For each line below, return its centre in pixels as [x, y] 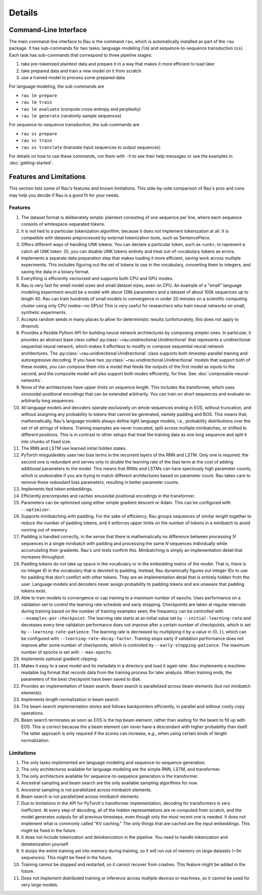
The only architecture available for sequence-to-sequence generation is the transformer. [110, 776]
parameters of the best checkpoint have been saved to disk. [81, 679]
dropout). [30, 326]
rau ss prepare [39, 134]
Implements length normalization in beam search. [70, 699]
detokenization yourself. [45, 844]
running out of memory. [45, 530]
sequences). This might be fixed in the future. [67, 858]
